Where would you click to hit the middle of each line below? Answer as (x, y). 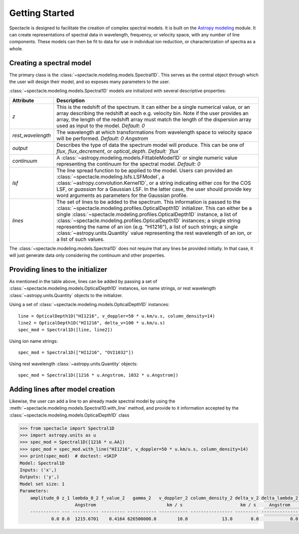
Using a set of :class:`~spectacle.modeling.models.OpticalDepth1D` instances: (89, 305)
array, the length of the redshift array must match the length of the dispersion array (154, 119)
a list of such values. (80, 239)
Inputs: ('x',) (38, 470)
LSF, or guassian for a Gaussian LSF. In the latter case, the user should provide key (154, 189)
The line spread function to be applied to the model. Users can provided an (145, 170)
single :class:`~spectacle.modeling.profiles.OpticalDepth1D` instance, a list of (147, 214)
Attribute (23, 101)
